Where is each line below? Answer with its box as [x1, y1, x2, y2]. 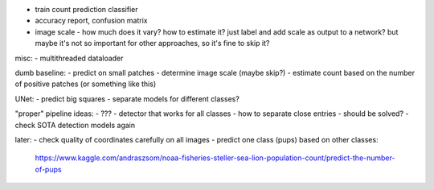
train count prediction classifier [35, 5, 138, 14]
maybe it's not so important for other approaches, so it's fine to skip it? [35, 39, 270, 48]
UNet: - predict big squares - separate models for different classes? [14, 93, 240, 104]
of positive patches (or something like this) [14, 79, 157, 89]
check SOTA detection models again [14, 120, 136, 130]
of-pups [35, 164, 62, 174]
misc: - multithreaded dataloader [14, 53, 124, 63]
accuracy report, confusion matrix [35, 16, 148, 26]
